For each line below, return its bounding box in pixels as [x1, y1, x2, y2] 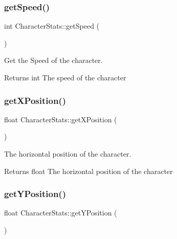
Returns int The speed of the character [4, 72, 126, 82]
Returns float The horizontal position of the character [4, 165, 173, 176]
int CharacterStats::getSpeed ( [4, 20, 100, 31]
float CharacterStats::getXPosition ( [4, 114, 117, 124]
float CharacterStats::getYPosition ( [4, 207, 117, 218]
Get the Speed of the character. [4, 55, 103, 66]
